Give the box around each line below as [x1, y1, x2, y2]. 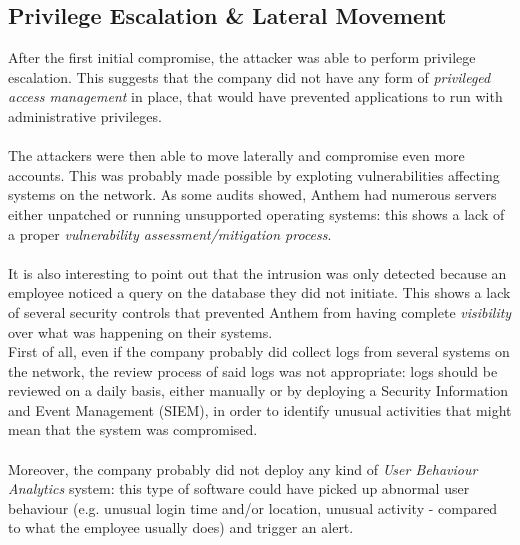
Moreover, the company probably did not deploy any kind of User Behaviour [8, 458, 478, 479]
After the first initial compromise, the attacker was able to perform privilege [8, 47, 476, 68]
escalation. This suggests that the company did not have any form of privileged [8, 66, 491, 87]
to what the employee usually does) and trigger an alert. [8, 517, 354, 538]
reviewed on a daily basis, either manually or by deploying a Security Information [8, 380, 509, 401]
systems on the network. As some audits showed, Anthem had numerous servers [8, 184, 497, 205]
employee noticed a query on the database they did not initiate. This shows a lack [8, 282, 511, 303]
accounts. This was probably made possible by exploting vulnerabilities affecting [8, 164, 500, 185]
